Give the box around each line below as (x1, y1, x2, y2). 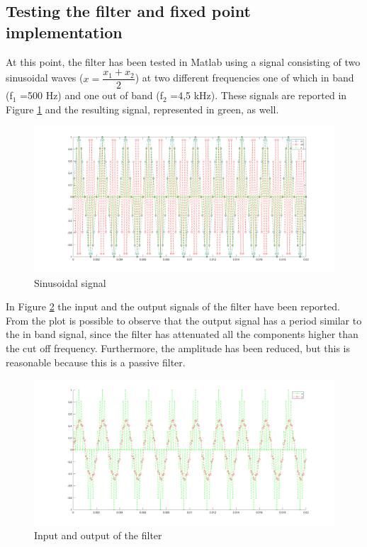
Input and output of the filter (34, 528, 162, 543)
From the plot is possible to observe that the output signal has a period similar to (6, 312, 362, 327)
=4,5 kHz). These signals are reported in (170, 88, 347, 103)
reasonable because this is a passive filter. (6, 354, 186, 369)
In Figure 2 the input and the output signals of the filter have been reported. (6, 299, 340, 314)
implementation (6, 21, 123, 43)
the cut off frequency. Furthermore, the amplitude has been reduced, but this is (6, 341, 350, 356)
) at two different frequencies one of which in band (135, 70, 354, 85)
